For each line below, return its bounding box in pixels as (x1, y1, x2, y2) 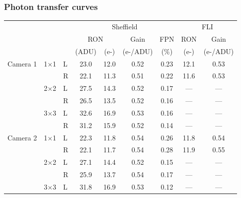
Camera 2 (7, 132, 37, 142)
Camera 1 (7, 58, 37, 68)
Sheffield (112, 21, 138, 31)
